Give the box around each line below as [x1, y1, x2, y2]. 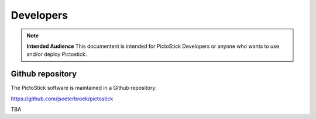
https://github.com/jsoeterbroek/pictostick [11, 95, 114, 102]
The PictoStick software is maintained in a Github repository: [11, 85, 157, 92]
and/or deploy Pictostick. [26, 51, 87, 58]
